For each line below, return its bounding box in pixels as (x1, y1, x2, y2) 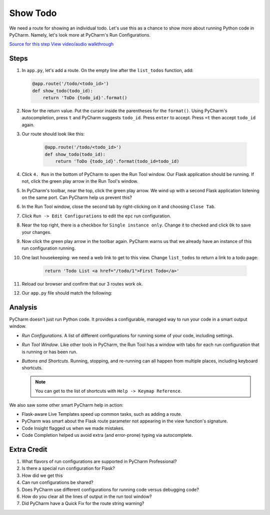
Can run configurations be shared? (21, 479, 93, 485)
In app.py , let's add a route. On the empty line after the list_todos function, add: (21, 68, 193, 74)
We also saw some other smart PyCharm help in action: (9, 402, 123, 408)
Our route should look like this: (21, 131, 85, 137)
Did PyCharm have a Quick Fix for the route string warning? (21, 500, 144, 506)
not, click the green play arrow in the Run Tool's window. (21, 178, 138, 184)
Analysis (9, 303, 37, 312)
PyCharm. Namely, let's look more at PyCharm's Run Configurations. (9, 32, 151, 38)
